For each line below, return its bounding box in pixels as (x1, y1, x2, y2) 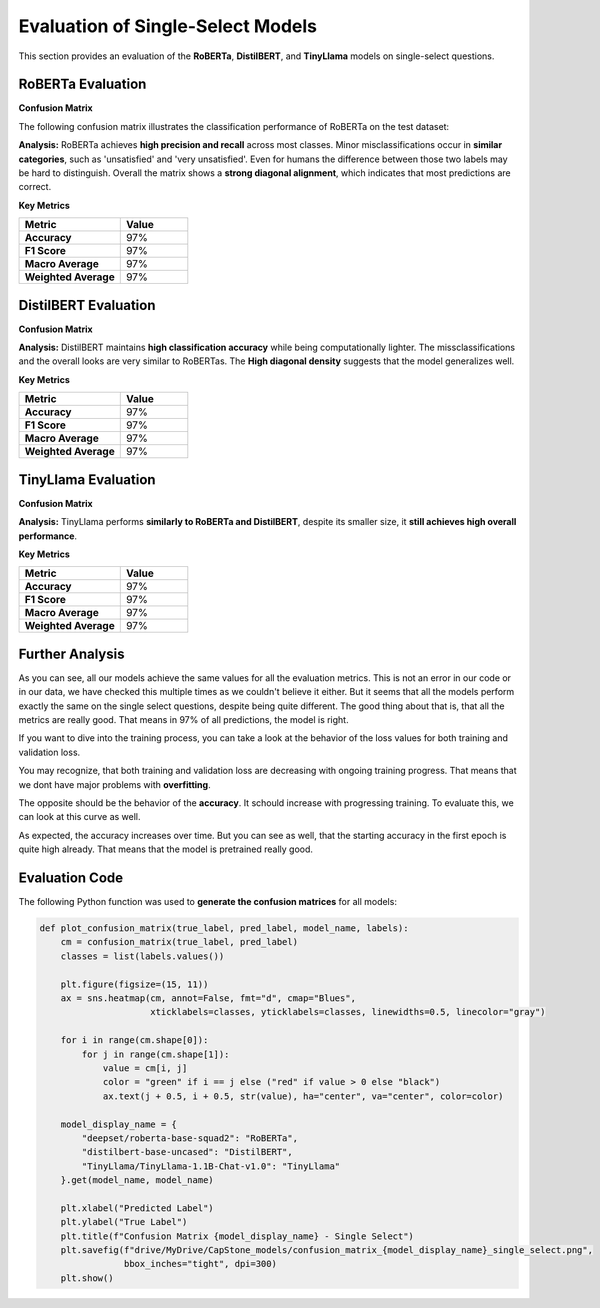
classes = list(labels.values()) (60, 950, 225, 962)
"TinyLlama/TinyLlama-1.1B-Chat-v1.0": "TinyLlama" (81, 1160, 341, 1172)
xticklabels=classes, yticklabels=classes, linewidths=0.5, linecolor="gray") (150, 1006, 546, 1018)
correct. (18, 181, 52, 193)
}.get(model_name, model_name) (60, 1175, 214, 1186)
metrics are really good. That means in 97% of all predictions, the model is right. (18, 714, 349, 726)
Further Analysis (18, 645, 125, 662)
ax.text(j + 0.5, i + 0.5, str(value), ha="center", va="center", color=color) (102, 1090, 504, 1102)
